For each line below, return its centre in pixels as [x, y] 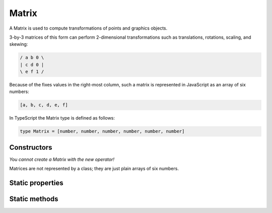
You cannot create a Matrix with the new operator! [62, 159]
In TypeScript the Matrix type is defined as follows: [62, 118]
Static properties [36, 183]
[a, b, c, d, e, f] [44, 105]
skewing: [19, 44]
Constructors [31, 147]
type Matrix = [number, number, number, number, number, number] [102, 131]
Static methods [34, 199]
